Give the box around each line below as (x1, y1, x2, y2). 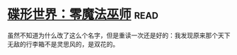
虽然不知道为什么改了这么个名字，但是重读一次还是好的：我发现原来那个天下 (7, 31, 231, 39)
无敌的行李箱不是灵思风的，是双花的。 (7, 39, 119, 48)
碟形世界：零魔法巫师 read (7, 6, 159, 23)
